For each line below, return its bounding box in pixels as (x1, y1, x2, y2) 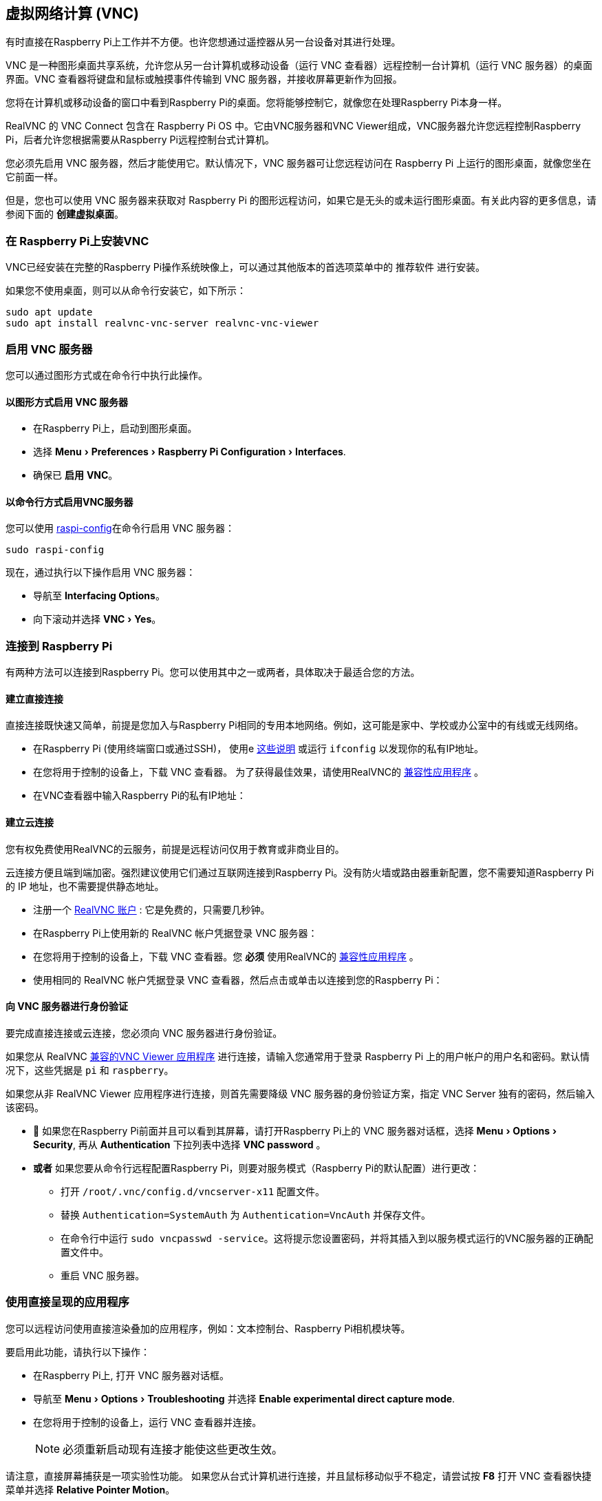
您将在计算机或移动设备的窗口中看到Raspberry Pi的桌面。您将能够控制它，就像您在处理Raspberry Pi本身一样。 (6, 96, 508, 109)
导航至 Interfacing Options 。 (33, 590, 165, 602)
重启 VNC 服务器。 (61, 1269, 145, 1281)
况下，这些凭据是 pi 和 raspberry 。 (6, 1064, 174, 1076)
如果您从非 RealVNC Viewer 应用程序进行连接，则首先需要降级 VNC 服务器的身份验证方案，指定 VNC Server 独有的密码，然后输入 (6, 1087, 595, 1099)
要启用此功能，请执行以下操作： (6, 1345, 150, 1358)
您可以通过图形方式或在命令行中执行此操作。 (6, 369, 208, 381)
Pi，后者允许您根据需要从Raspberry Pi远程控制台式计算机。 (6, 134, 275, 146)
